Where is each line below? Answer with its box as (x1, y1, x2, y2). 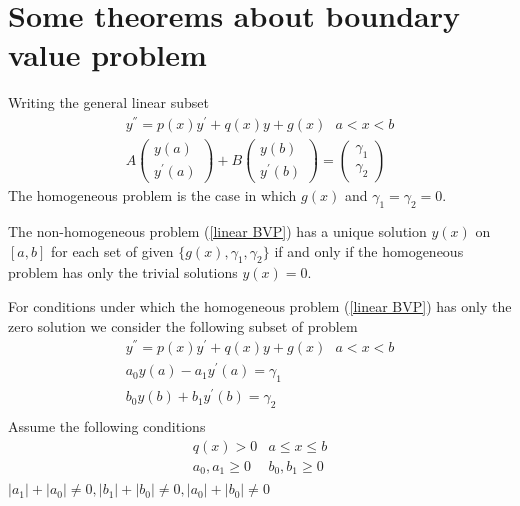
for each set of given (50, 240, 174, 261)
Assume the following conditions (8, 416, 206, 437)
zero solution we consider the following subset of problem (8, 315, 358, 336)
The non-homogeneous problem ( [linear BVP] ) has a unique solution (8, 221, 427, 242)
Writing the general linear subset (8, 92, 209, 113)
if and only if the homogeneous (274, 240, 464, 261)
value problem (8, 34, 207, 75)
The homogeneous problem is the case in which (8, 185, 297, 206)
